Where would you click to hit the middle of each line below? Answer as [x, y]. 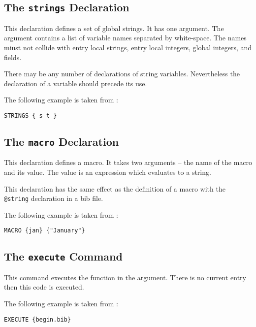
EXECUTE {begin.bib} [38, 319]
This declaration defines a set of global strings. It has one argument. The [114, 28]
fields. [13, 57]
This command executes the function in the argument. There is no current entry [125, 277]
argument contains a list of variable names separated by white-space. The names [125, 38]
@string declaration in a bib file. [54, 198]
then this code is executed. [44, 287]
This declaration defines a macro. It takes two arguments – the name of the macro [128, 162]
